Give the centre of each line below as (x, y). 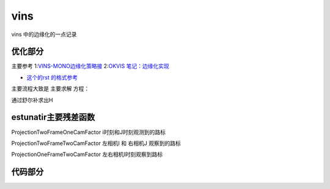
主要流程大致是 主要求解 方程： (50, 89)
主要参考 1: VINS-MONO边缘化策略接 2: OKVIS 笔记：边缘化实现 (90, 66)
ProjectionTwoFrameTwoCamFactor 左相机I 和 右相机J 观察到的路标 (96, 143)
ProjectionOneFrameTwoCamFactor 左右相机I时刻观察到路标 (87, 154)
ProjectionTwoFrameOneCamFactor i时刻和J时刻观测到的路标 (89, 132)
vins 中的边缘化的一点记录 (44, 34)
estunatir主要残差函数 (53, 117)
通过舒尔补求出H (32, 100)
